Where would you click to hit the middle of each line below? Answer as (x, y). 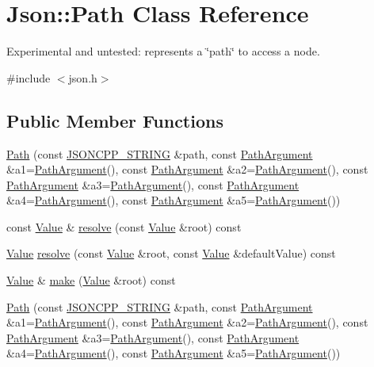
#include (29, 77)
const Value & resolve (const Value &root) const (124, 226)
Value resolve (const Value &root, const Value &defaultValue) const (171, 253)
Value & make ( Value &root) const (91, 280)
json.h (83, 77)
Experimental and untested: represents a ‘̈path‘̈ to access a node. (163, 51)
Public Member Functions (115, 120)
